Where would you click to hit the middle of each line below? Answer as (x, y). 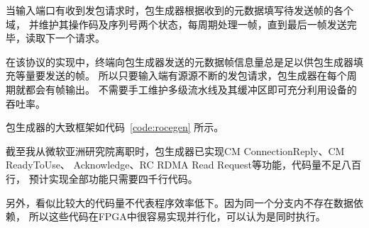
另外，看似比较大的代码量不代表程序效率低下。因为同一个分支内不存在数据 (180, 202)
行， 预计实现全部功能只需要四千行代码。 (102, 178)
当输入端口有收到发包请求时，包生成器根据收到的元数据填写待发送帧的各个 (180, 10)
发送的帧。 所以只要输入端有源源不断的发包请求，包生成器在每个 (196, 75)
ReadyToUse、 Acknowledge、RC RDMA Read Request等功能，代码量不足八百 (183, 165)
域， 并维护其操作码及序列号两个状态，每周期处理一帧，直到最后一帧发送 (176, 24)
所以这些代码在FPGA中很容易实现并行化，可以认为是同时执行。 (177, 216)
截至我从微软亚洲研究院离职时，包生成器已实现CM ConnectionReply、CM (175, 150)
